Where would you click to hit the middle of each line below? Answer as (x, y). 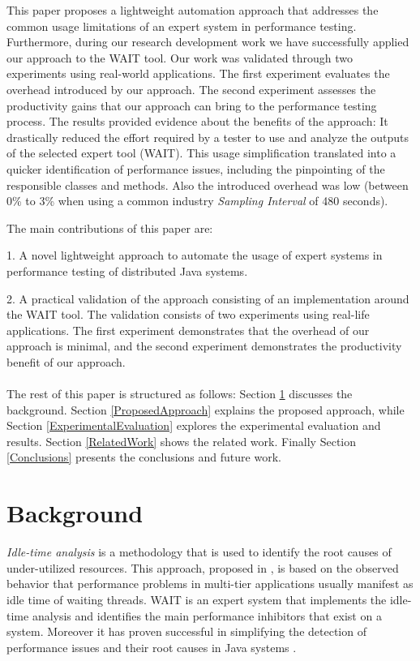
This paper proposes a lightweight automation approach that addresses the (193, 10)
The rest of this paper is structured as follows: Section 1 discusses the (180, 394)
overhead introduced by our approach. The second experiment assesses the (191, 89)
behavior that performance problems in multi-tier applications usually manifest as (210, 584)
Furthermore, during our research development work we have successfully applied (208, 42)
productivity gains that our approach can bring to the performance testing (192, 105)
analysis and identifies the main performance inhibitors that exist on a (207, 615)
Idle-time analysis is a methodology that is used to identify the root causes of (199, 552)
